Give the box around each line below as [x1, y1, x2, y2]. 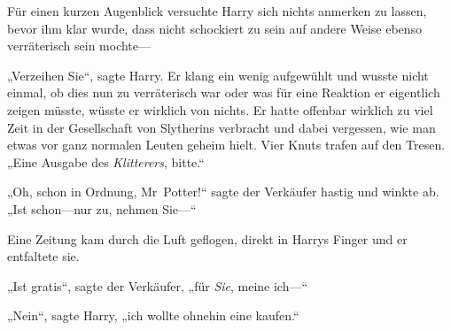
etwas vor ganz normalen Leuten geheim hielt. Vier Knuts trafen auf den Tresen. [7, 135, 446, 154]
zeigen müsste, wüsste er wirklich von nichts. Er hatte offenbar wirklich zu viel [7, 100, 433, 119]
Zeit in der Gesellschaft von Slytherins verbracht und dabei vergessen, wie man [7, 118, 436, 136]
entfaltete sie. [7, 247, 80, 265]
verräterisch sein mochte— [7, 36, 152, 55]
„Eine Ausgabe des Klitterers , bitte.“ [7, 152, 205, 171]
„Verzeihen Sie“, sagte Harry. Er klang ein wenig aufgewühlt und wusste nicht [7, 65, 429, 84]
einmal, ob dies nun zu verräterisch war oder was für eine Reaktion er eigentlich [7, 83, 440, 102]
